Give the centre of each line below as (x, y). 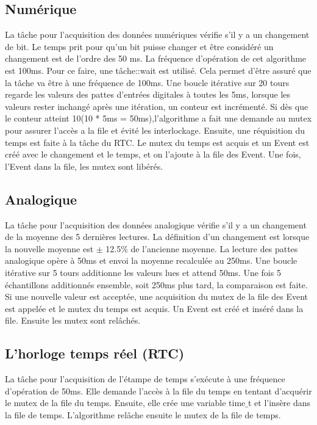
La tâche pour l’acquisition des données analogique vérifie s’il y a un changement (156, 224)
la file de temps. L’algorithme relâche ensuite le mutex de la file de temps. (143, 414)
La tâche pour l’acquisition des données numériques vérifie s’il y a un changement (157, 35)
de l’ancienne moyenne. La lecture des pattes (214, 248)
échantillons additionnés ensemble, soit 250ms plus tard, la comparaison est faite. (156, 284)
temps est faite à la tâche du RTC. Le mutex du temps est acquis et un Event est (157, 142)
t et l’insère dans (280, 403)
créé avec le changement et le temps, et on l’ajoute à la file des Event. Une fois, (153, 154)
